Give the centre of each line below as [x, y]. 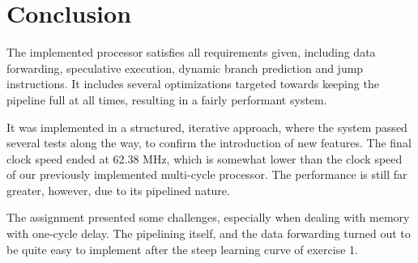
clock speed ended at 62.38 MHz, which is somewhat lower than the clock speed [205, 158]
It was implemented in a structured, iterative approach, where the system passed [207, 127]
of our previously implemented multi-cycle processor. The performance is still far [207, 174]
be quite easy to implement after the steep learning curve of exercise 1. [182, 249]
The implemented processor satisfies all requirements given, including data [191, 52]
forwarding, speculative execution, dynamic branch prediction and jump [185, 68]
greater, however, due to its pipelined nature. [118, 190]
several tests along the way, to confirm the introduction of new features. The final [209, 143]
